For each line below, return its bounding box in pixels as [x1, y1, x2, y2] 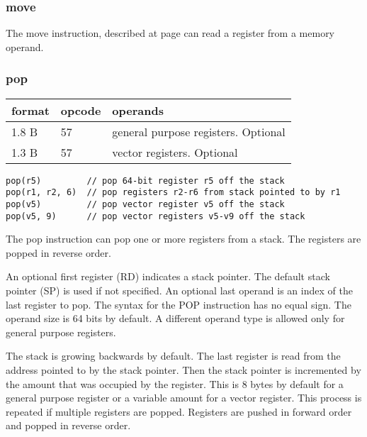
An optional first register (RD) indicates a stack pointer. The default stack [6, 269, 330, 284]
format [11, 101, 50, 118]
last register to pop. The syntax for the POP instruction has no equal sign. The [6, 297, 351, 311]
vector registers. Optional [112, 143, 238, 160]
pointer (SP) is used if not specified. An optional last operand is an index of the [6, 283, 353, 298]
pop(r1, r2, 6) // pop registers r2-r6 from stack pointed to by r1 [6, 187, 341, 198]
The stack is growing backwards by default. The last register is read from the [6, 348, 341, 363]
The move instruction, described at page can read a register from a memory [6, 26, 335, 40]
